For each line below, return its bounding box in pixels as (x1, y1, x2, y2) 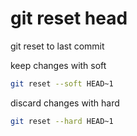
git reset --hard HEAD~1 (10, 116, 114, 126)
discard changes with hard (10, 97, 120, 109)
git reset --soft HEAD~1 (10, 78, 114, 89)
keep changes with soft (10, 59, 107, 71)
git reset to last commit (10, 40, 105, 52)
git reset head (10, 7, 128, 30)
